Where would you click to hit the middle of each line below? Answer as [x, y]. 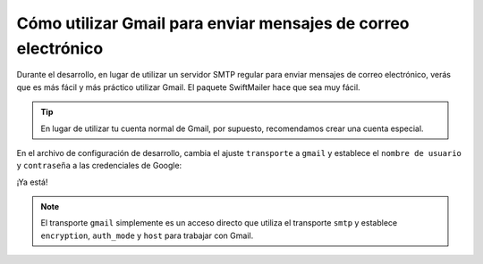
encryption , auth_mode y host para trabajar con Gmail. [147, 235]
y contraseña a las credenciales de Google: [99, 166]
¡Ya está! [32, 182]
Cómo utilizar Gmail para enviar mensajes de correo [213, 23]
